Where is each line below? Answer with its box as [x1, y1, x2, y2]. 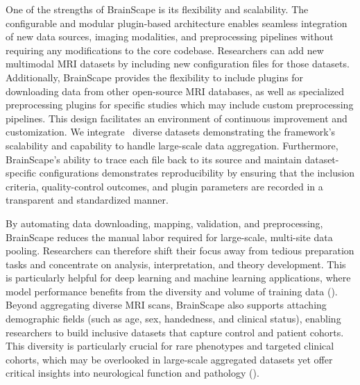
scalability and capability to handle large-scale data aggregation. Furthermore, [6, 138, 338, 152]
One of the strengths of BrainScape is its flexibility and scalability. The [6, 2, 309, 16]
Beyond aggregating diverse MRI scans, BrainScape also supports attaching [6, 297, 327, 312]
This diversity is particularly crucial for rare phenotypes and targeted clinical [6, 338, 334, 353]
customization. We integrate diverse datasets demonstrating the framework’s [6, 124, 336, 139]
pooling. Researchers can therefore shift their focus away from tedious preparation [6, 243, 354, 258]
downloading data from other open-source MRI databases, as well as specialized [6, 83, 345, 98]
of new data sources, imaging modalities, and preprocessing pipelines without [6, 29, 334, 44]
